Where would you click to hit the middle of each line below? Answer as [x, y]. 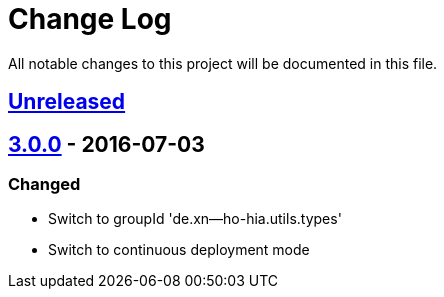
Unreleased [67, 102]
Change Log [90, 19]
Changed [44, 184]
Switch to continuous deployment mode [179, 250]
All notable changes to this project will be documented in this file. [223, 63]
